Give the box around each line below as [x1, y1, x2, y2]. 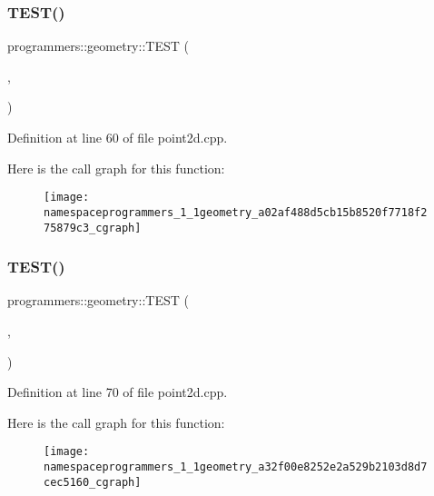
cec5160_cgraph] [44, 475, 142, 489]
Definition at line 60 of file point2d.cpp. [7, 128, 228, 146]
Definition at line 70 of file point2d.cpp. [7, 382, 228, 402]
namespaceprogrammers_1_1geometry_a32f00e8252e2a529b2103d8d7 [44, 461, 428, 473]
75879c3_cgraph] [44, 221, 142, 234]
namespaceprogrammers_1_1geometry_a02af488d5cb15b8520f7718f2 [44, 205, 428, 219]
